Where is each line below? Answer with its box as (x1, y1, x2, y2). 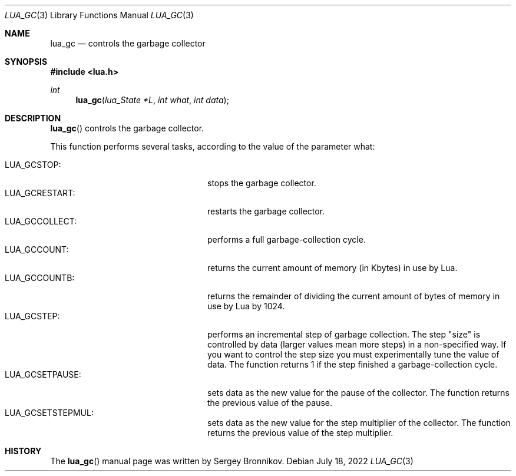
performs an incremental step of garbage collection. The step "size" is (207, 329, 481, 339)
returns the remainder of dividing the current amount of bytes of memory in (207, 291, 500, 301)
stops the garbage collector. (207, 178, 316, 188)
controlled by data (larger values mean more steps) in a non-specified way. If (207, 339, 507, 349)
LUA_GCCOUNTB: (5, 273, 75, 283)
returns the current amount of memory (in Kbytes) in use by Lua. (207, 263, 458, 273)
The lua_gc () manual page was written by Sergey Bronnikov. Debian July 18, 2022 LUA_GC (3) (50, 456, 414, 466)
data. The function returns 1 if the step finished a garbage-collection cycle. (207, 359, 498, 369)
